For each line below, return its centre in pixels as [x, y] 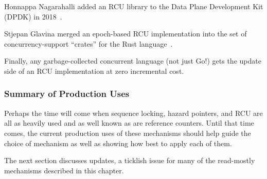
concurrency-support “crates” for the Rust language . [88, 43]
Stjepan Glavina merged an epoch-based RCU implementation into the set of [126, 34]
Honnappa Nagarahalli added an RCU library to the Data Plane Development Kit [134, 6]
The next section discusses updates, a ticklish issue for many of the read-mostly [130, 160]
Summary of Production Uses [67, 94]
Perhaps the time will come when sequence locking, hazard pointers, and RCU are [133, 113]
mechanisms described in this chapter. [64, 170]
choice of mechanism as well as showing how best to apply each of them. [118, 143]
